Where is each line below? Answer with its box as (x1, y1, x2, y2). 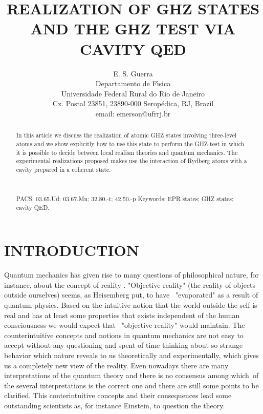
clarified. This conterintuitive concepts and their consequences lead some (4, 390, 232, 401)
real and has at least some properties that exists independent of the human (4, 309, 240, 320)
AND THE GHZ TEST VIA (30, 18, 236, 39)
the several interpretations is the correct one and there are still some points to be (4, 380, 259, 390)
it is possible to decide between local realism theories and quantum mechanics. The (16, 148, 238, 156)
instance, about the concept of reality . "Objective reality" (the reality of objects (4, 279, 256, 290)
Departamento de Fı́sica (95, 78, 171, 89)
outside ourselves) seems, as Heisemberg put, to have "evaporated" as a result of (4, 289, 258, 300)
